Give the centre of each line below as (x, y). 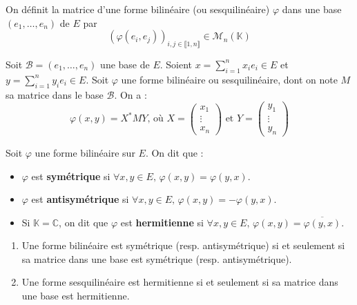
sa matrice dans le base (55, 94)
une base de (125, 64)
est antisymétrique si (80, 199)
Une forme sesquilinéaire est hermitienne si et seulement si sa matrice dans (180, 282)
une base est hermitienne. (76, 296)
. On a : (131, 94)
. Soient (176, 64)
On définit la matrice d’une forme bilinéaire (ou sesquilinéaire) (138, 9)
